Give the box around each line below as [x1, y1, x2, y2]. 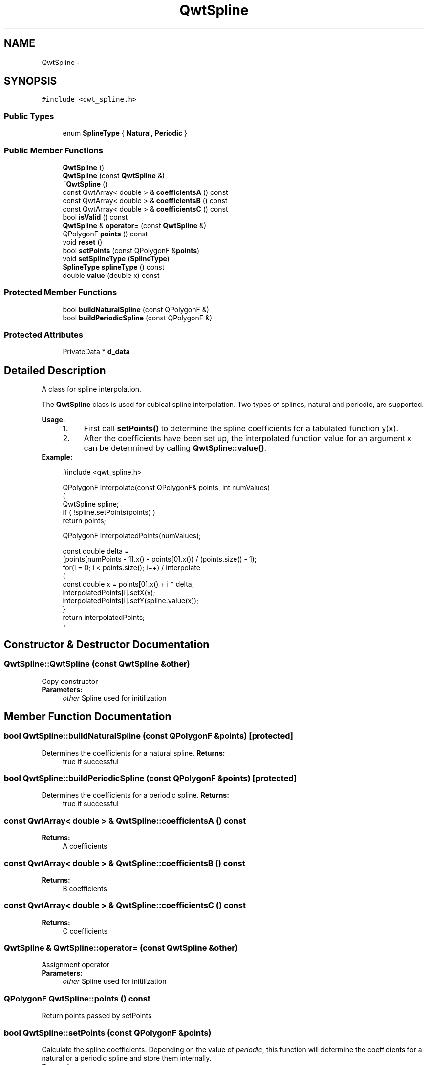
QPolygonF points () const [63, 229, 148, 238]
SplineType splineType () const [63, 262, 165, 271]
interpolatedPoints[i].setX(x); [63, 588, 155, 597]
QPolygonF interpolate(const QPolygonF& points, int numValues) [63, 483, 270, 492]
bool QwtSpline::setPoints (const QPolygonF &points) [4, 1027, 212, 1038]
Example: [42, 453, 73, 462]
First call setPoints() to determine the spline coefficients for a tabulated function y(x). [84, 424, 399, 434]
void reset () [63, 237, 103, 246]
